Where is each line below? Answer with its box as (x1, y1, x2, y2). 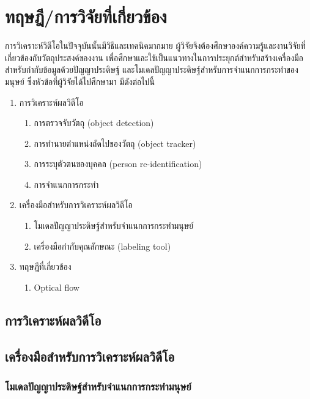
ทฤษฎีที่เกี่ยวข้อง (19, 260, 72, 273)
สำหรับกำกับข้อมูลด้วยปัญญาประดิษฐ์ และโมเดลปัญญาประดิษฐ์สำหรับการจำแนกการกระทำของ (5, 63, 298, 76)
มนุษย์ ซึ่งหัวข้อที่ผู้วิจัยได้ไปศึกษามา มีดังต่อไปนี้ (5, 75, 155, 88)
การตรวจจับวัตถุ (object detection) (34, 116, 154, 129)
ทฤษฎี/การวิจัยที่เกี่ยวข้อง (5, 4, 167, 29)
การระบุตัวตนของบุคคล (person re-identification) (34, 157, 202, 170)
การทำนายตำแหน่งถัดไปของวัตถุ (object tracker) (34, 136, 196, 149)
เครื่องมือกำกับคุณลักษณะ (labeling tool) (34, 239, 171, 252)
